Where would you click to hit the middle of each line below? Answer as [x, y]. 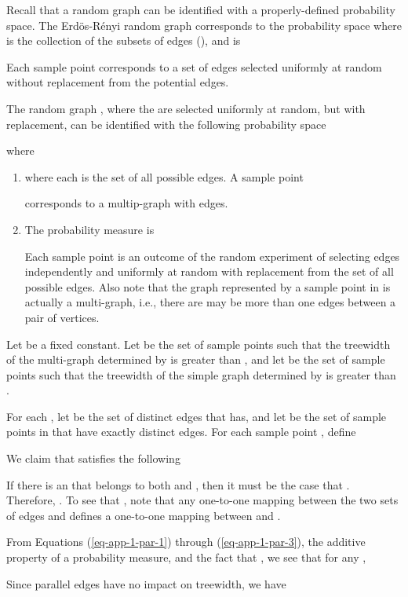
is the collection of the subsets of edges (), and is [124, 40]
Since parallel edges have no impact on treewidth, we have [146, 583]
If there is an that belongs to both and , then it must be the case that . [178, 484]
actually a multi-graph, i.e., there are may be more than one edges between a [210, 302]
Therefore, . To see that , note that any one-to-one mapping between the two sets [202, 500]
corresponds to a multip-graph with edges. [126, 203]
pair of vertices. [62, 317]
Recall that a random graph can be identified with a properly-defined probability [201, 9]
